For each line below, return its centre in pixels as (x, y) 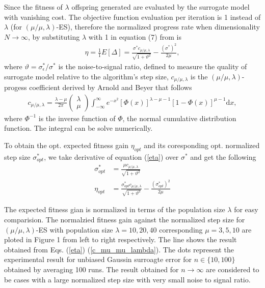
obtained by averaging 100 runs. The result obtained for (91, 269)
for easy (246, 209)
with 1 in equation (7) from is (135, 36)
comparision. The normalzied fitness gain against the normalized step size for (125, 219)
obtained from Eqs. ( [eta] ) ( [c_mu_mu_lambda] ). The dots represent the (119, 249)
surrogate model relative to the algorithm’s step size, (86, 76)
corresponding (181, 229)
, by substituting (54, 36)
